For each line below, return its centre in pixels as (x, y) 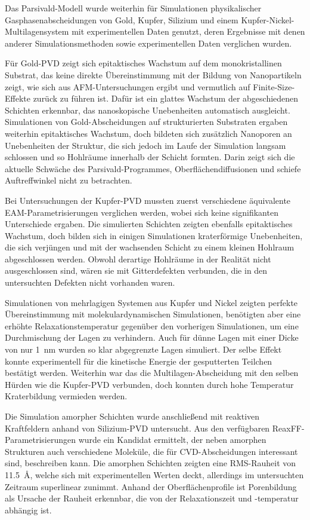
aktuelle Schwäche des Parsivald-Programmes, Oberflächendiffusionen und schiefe (153, 168)
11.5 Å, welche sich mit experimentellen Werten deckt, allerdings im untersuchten (154, 474)
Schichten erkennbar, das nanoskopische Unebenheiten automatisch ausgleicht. (148, 110)
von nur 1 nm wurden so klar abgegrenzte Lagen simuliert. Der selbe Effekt (143, 349)
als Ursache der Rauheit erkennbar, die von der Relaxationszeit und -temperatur (152, 498)
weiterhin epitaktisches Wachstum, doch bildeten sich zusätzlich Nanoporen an (148, 133)
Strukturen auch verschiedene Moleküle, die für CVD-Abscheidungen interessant (151, 451)
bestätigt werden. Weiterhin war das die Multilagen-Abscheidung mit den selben (152, 373)
